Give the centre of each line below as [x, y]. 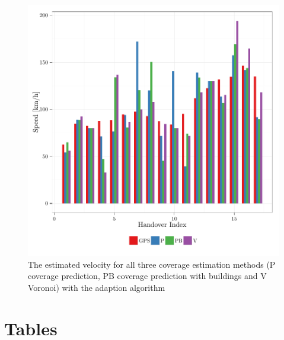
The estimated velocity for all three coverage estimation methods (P [152, 264]
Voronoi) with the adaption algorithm [97, 287]
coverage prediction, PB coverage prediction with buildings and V [147, 276]
